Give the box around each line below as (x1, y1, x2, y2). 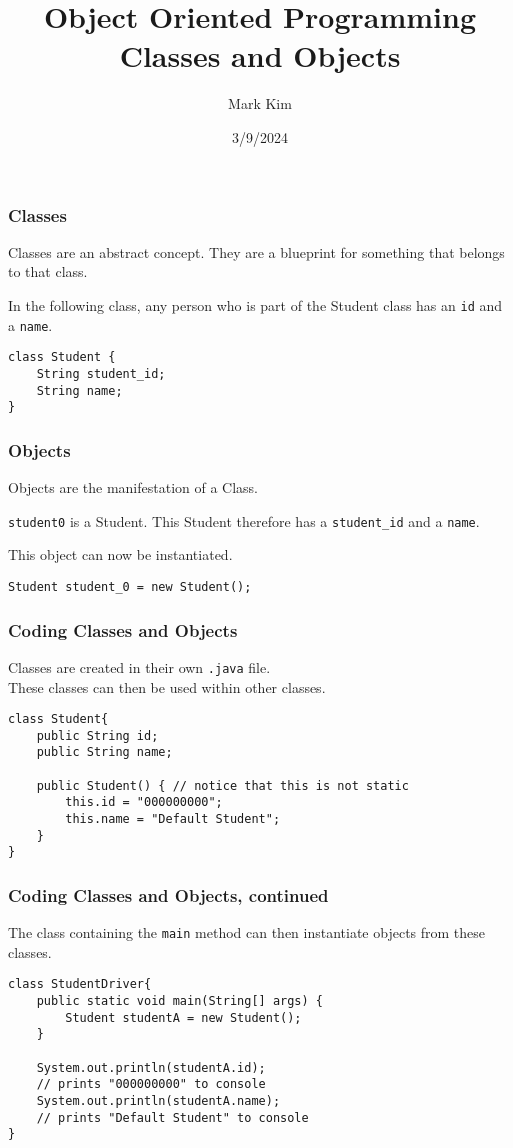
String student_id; (36, 366, 166, 381)
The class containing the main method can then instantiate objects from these (8, 922, 486, 943)
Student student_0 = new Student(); (8, 579, 252, 594)
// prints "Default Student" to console (36, 1110, 309, 1125)
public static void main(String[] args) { (36, 994, 323, 1009)
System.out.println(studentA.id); (36, 1060, 266, 1075)
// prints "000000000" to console (36, 1077, 266, 1092)
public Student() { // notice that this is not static (36, 778, 409, 793)
